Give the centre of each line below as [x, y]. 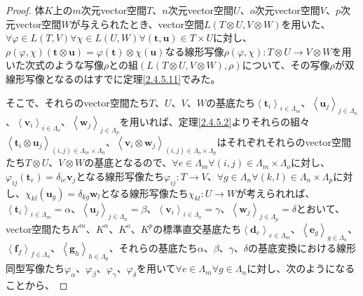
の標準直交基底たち [197, 228]
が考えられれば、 [276, 193]
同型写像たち [35, 268]
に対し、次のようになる [301, 268]
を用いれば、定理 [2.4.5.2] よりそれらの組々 [214, 121]
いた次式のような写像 [55, 65]
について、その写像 [286, 65]
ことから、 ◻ [37, 284]
